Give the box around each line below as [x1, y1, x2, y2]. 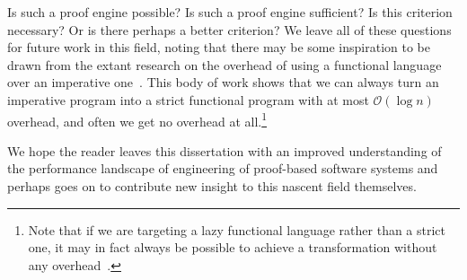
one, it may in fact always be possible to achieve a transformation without [28, 238, 437, 257]
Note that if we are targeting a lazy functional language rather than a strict [28, 220, 446, 239]
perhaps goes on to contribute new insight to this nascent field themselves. [7, 177, 417, 195]
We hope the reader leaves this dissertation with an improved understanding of [7, 141, 442, 160]
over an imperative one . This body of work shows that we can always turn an [7, 73, 439, 92]
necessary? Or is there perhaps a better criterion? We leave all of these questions [7, 20, 452, 39]
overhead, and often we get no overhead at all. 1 [7, 109, 268, 130]
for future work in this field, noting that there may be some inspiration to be [7, 38, 431, 57]
